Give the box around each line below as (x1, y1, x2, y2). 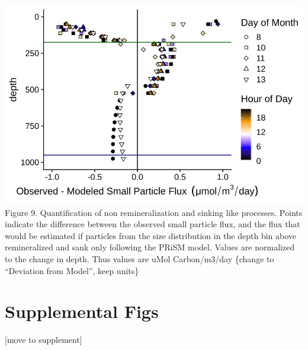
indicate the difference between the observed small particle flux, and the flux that (5, 218, 300, 230)
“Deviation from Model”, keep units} (5, 264, 139, 276)
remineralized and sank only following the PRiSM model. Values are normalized (5, 241, 295, 253)
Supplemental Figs (5, 299, 159, 323)
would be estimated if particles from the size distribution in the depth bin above (5, 229, 297, 241)
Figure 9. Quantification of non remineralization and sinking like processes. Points (5, 206, 303, 218)
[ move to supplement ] (5, 333, 82, 346)
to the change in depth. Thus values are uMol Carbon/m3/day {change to (5, 252, 274, 265)
